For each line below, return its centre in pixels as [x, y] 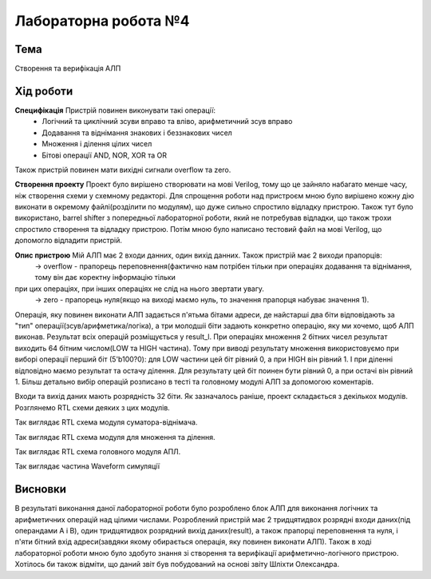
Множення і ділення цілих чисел [97, 144]
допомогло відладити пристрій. [69, 241]
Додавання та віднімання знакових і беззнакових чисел [137, 133]
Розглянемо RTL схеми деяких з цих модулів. [93, 407]
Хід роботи [44, 91]
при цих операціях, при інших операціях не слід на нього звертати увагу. [140, 289]
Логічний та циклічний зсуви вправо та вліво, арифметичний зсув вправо [167, 122]
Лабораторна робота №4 [102, 21]
